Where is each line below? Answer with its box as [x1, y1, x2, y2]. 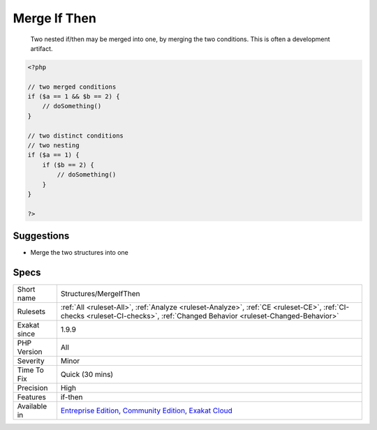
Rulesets [17, 307, 45, 317]
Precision [17, 383, 48, 393]
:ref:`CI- [323, 302, 350, 312]
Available [17, 401, 47, 411]
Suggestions [13, 230, 70, 242]
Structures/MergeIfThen [60, 289, 140, 299]
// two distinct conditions [27, 131, 124, 140]
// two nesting [27, 142, 80, 149]
